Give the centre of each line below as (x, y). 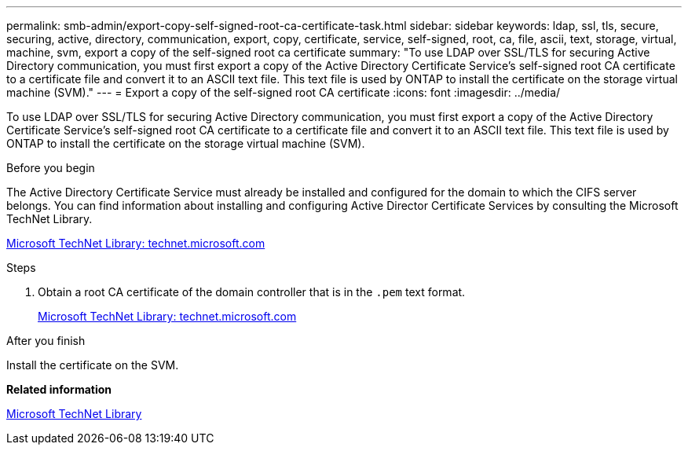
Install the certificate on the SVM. (93, 365)
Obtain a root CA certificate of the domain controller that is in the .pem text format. (252, 292)
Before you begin (51, 168)
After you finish (46, 341)
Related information (59, 389)
